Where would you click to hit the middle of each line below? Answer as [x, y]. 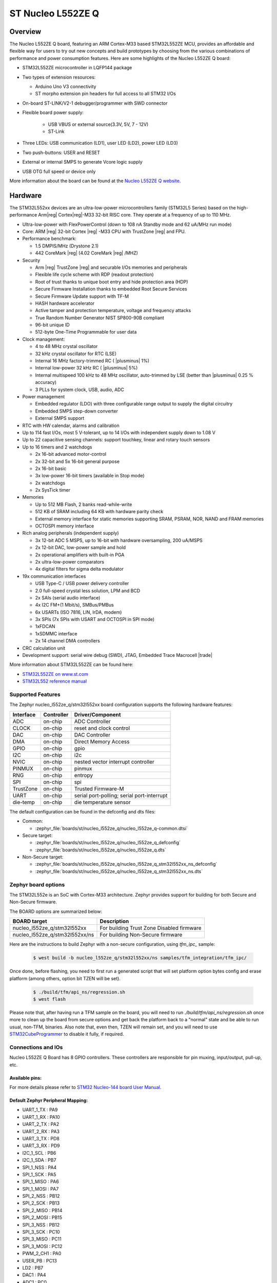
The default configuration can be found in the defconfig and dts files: [83, 811]
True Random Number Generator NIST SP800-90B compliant [100, 318]
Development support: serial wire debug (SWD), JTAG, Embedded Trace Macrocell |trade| [117, 655]
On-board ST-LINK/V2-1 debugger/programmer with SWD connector [95, 103]
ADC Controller [93, 721]
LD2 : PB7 [33, 1268]
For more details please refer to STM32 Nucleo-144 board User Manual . [85, 1087]
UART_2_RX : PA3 [41, 1131]
